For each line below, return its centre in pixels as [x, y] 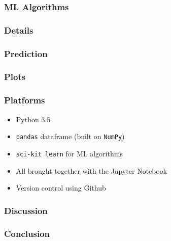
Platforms [25, 100]
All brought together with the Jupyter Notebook [92, 170]
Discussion [26, 210]
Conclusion [27, 234]
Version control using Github [61, 188]
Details [19, 30]
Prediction [26, 53]
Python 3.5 [33, 119]
